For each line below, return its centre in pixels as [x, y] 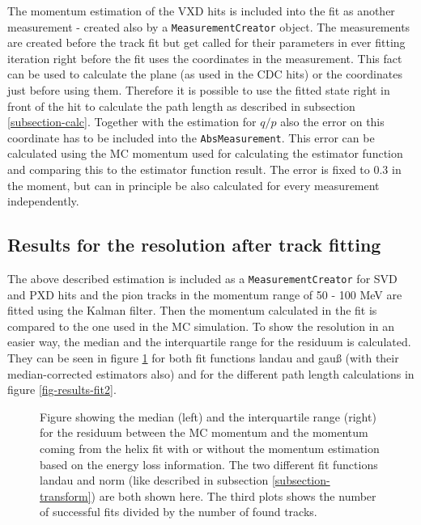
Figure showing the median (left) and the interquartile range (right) [208, 416]
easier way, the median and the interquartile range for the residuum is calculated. [209, 342]
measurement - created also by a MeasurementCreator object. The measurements [209, 26]
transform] [66, 495]
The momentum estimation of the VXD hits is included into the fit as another [201, 11]
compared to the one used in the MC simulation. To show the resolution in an [201, 326]
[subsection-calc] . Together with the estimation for [132, 122]
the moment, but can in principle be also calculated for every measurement [193, 185]
